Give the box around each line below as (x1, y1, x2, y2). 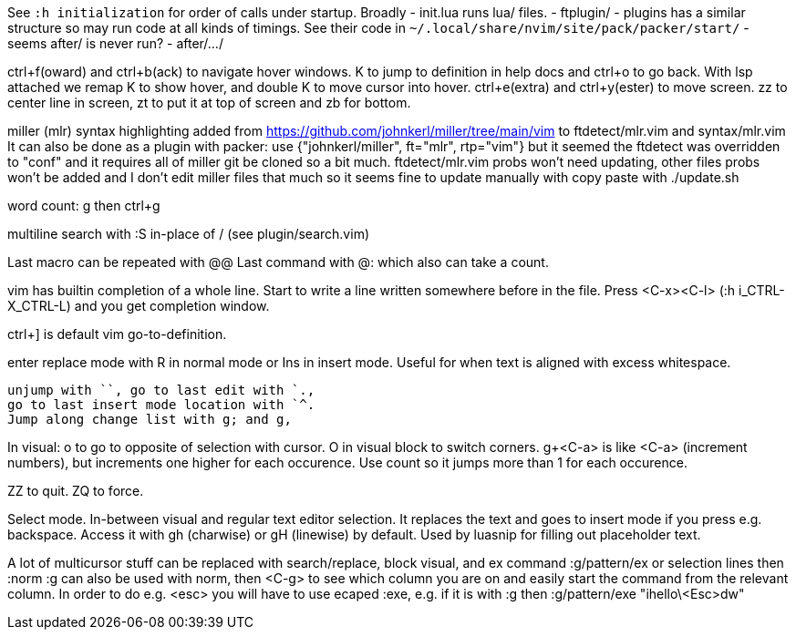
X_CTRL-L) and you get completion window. (7, 298, 270, 313)
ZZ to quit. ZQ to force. (7, 483, 144, 498)
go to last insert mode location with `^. (7, 397, 315, 412)
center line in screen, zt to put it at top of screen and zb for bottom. (7, 95, 411, 110)
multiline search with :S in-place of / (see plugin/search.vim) (7, 226, 369, 241)
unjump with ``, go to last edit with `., (7, 383, 315, 397)
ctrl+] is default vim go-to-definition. (7, 326, 227, 342)
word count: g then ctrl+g (7, 198, 160, 213)
